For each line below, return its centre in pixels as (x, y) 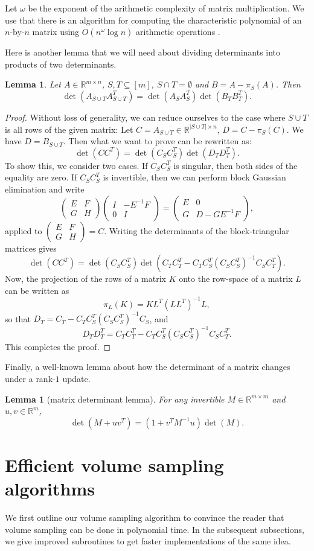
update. (76, 378)
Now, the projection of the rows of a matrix (85, 279)
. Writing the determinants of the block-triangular (197, 230)
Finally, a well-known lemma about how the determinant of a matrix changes (148, 367)
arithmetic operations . (178, 32)
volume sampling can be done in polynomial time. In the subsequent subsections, (155, 529)
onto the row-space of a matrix (236, 279)
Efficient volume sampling (114, 464)
